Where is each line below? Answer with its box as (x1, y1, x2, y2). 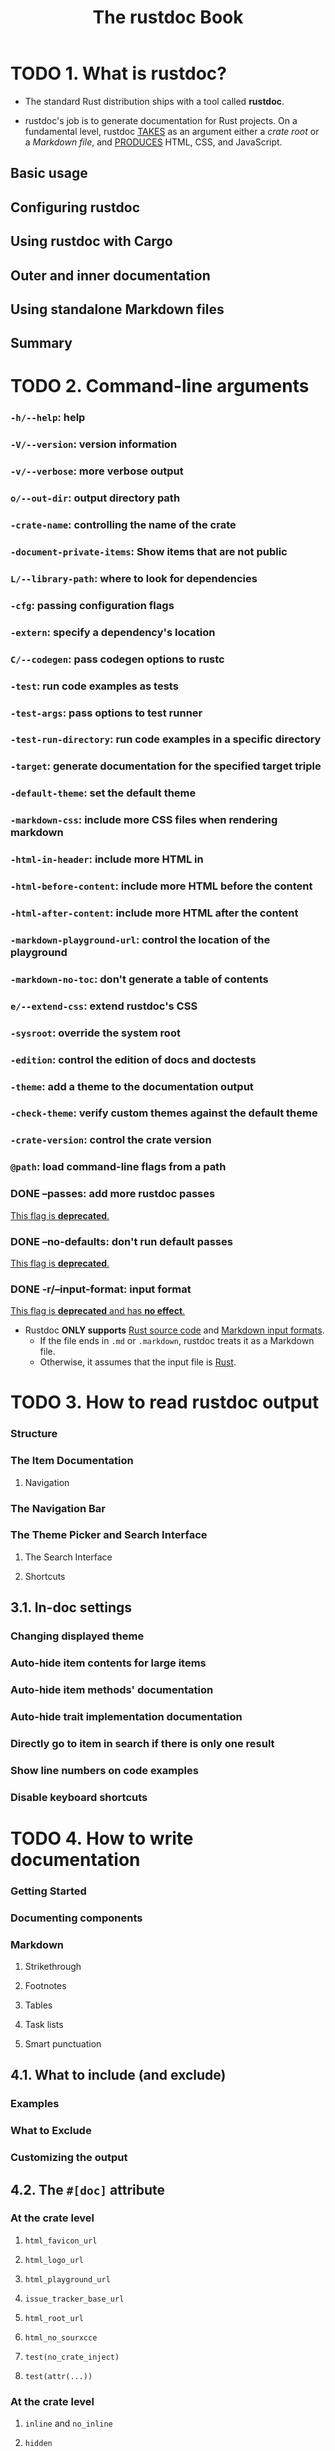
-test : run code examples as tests (10, 679, 179, 693)
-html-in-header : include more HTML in (10, 852, 204, 866)
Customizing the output (10, 2151, 128, 2165)
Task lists (24, 2018, 64, 2030)
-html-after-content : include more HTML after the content (10, 906, 299, 920)
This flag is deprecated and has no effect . (10, 1305, 186, 1317)
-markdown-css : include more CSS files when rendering (10, 813, 278, 827)
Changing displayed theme (10, 1629, 145, 1643)
